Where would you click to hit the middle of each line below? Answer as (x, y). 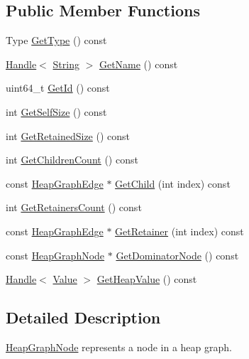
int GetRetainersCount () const (74, 207)
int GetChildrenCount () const (72, 160)
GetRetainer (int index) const (179, 231)
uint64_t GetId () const (58, 88)
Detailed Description (83, 317)
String (66, 64)
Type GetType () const (56, 40)
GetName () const (138, 64)
